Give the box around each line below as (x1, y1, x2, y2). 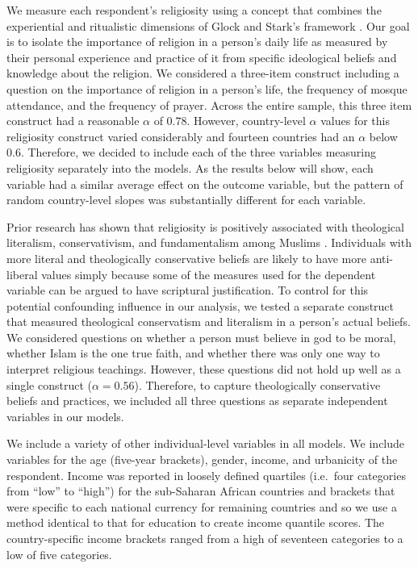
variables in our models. (6, 407, 124, 424)
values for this (320, 112, 390, 129)
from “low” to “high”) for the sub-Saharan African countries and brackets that (6, 482, 395, 499)
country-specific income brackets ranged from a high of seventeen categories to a (6, 530, 403, 546)
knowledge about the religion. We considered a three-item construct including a (6, 65, 399, 81)
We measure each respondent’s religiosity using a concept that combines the (6, 2, 382, 18)
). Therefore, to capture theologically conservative (134, 376, 381, 393)
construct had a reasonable (6, 112, 140, 129)
